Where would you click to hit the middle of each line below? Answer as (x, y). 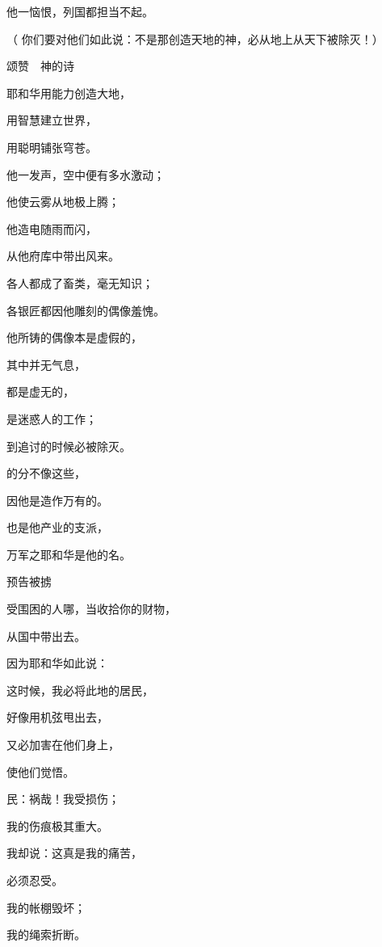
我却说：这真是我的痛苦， (74, 853)
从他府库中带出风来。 (63, 256)
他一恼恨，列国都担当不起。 (80, 11)
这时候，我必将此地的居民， (80, 690)
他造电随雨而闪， (52, 228)
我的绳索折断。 (46, 934)
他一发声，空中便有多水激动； (86, 174)
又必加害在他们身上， (63, 745)
